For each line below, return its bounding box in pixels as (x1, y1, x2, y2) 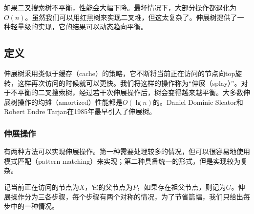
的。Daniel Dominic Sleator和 (152, 97, 243, 107)
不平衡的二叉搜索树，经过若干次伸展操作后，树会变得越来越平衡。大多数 (10, 87, 243, 97)
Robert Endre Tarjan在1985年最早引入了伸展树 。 (4, 106, 156, 117)
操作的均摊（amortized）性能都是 (17, 97, 123, 107)
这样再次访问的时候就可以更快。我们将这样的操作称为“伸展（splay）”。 (17, 78, 241, 88)
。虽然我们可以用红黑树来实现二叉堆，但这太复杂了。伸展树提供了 (25, 12, 237, 22)
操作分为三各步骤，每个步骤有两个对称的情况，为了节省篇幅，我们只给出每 (10, 191, 250, 201)
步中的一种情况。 (4, 201, 59, 211)
